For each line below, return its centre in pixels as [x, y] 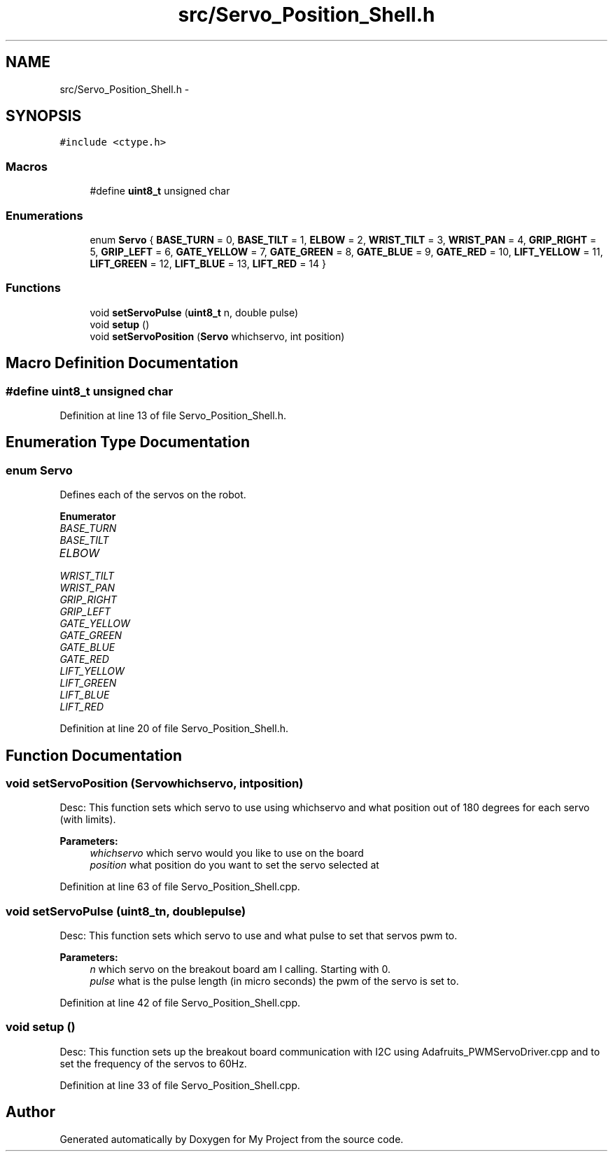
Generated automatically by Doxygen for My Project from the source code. [232, 1139]
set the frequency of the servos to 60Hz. [153, 1063]
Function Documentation [94, 755]
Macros [27, 166]
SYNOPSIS [44, 116]
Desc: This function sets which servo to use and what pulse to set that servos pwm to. [259, 936]
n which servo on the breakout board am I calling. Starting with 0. [240, 969]
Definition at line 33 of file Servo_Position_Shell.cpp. [180, 1085]
